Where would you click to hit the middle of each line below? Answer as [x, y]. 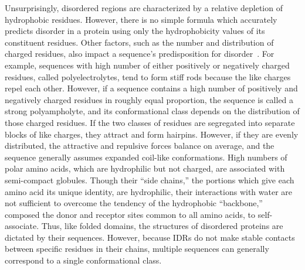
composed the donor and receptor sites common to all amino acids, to [130, 214]
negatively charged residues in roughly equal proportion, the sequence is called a [149, 99]
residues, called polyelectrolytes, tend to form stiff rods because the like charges [148, 76]
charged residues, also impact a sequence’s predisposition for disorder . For [140, 54]
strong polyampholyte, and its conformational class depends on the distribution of [152, 111]
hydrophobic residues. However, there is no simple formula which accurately [141, 19]
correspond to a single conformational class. [83, 260]
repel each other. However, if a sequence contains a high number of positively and [151, 88]
